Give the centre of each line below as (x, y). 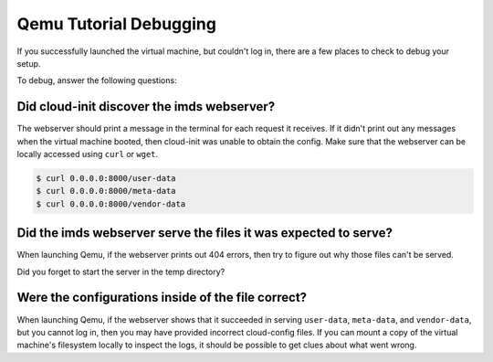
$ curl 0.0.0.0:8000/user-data (106, 178)
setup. (29, 63)
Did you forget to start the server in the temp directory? (121, 271)
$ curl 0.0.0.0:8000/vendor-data (111, 204)
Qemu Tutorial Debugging (116, 24)
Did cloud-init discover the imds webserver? (146, 106)
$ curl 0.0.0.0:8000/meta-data (106, 191)
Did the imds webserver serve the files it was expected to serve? (205, 233)
